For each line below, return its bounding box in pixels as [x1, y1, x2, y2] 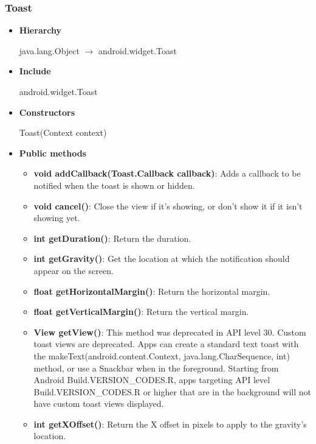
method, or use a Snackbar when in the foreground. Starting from [33, 361, 279, 374]
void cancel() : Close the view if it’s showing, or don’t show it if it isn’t [33, 199, 303, 212]
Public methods [19, 146, 86, 159]
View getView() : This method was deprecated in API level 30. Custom [33, 325, 306, 338]
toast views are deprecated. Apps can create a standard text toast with [33, 337, 299, 350]
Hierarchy [19, 24, 62, 37]
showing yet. [33, 211, 80, 224]
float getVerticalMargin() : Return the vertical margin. [33, 305, 249, 318]
